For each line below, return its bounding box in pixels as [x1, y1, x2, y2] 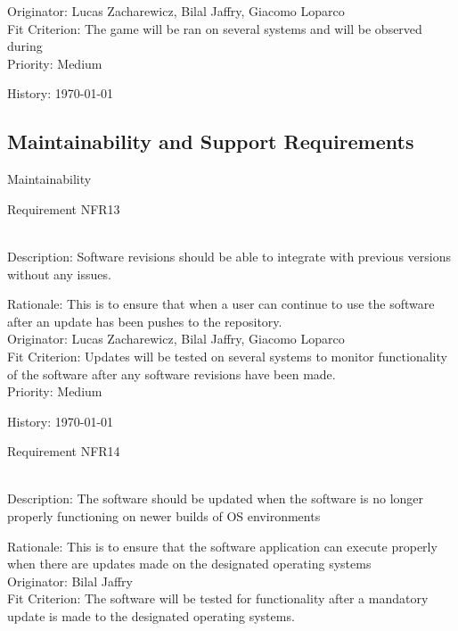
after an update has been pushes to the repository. [7, 311, 282, 330]
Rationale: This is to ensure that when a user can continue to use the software [7, 295, 435, 313]
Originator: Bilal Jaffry [7, 571, 133, 590]
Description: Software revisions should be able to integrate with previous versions [7, 246, 451, 265]
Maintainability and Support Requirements [7, 128, 414, 155]
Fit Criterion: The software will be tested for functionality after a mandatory [7, 589, 429, 608]
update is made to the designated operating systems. [7, 607, 295, 626]
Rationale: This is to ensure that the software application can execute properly [7, 536, 438, 555]
